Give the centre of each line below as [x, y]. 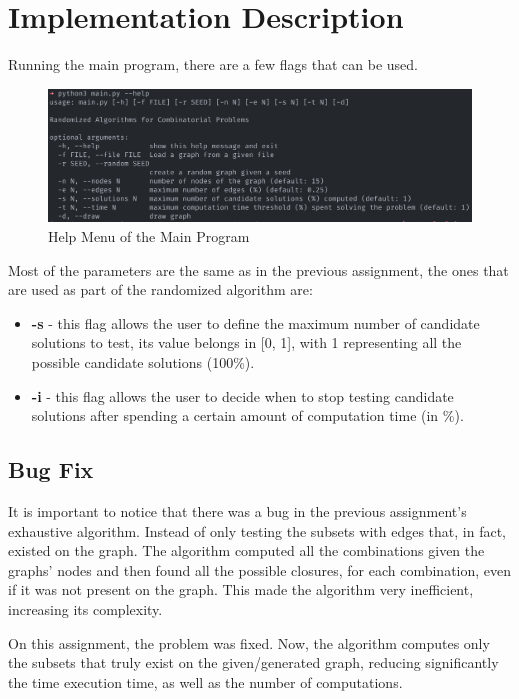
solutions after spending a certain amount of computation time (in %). [247, 415]
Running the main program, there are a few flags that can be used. [213, 64]
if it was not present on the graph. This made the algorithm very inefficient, [241, 589]
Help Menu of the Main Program [149, 236]
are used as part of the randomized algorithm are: [160, 289]
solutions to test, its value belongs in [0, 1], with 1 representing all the [246, 342]
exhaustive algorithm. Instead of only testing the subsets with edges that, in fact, [257, 530]
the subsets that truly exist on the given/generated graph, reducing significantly [253, 662]
